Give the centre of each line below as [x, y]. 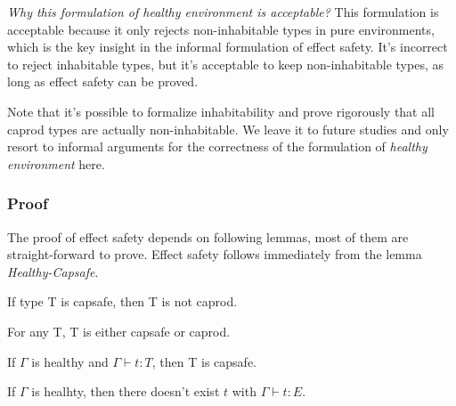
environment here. [56, 163]
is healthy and [70, 361]
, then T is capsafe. [204, 361]
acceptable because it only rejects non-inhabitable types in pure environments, [221, 29]
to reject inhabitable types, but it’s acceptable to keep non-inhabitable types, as [225, 64]
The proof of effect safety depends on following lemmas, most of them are [208, 236]
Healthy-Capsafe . [53, 271]
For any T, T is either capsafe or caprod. [119, 331]
